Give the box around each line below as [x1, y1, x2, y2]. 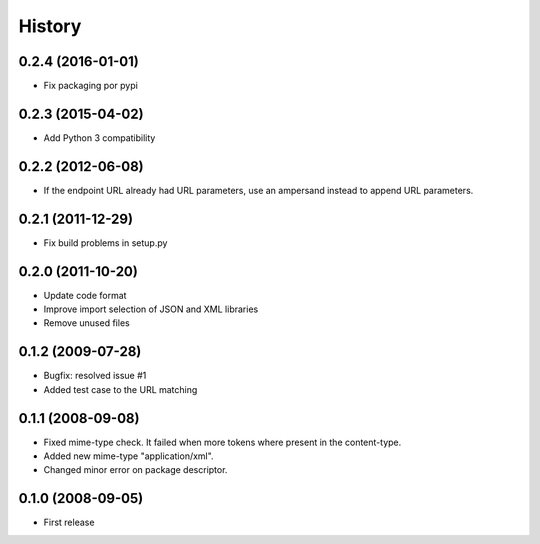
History [18, 15, 82, 37]
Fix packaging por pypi [43, 80, 139, 92]
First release [43, 516, 95, 529]
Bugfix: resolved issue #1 [43, 370, 147, 382]
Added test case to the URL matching [43, 383, 198, 395]
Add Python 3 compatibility [43, 131, 156, 144]
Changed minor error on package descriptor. [43, 464, 228, 476]
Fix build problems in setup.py [43, 236, 168, 249]
